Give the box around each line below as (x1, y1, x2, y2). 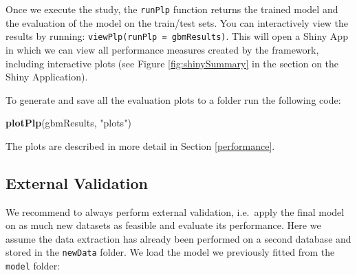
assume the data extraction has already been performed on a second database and (6, 231, 351, 245)
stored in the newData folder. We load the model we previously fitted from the (6, 245, 335, 259)
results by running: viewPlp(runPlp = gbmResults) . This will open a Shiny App (6, 29, 348, 43)
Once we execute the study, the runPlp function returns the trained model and (6, 2, 338, 16)
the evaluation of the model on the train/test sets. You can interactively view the (6, 15, 349, 30)
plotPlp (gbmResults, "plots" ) (6, 115, 131, 130)
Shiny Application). (6, 69, 88, 84)
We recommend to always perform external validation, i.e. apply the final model (6, 204, 345, 219)
